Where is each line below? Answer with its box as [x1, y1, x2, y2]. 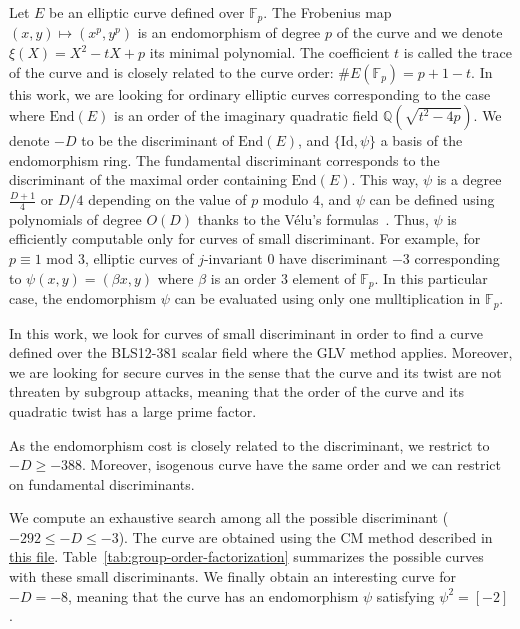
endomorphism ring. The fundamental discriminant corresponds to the [9, 149, 440, 170]
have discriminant [279, 248, 388, 269]
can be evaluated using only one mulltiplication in [174, 288, 481, 309]
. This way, [351, 169, 419, 190]
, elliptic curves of [84, 248, 194, 269]
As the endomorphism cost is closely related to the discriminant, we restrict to [9, 434, 490, 455]
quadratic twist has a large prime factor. [9, 400, 257, 421]
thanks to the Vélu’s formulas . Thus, [197, 208, 429, 229]
